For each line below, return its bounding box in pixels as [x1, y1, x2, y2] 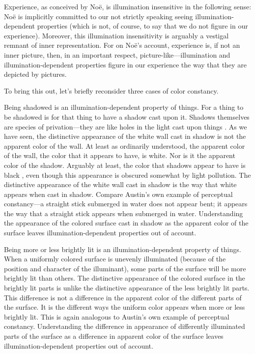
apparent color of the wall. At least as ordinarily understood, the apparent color [4, 140, 245, 151]
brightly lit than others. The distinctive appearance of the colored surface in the [4, 273, 245, 283]
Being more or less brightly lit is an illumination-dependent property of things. [4, 244, 241, 254]
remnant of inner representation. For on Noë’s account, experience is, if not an [4, 40, 240, 50]
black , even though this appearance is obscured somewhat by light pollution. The [4, 169, 251, 180]
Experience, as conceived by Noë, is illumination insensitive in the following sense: [4, 1, 252, 11]
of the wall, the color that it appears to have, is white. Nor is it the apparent [4, 150, 235, 161]
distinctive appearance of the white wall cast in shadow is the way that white [4, 179, 237, 190]
